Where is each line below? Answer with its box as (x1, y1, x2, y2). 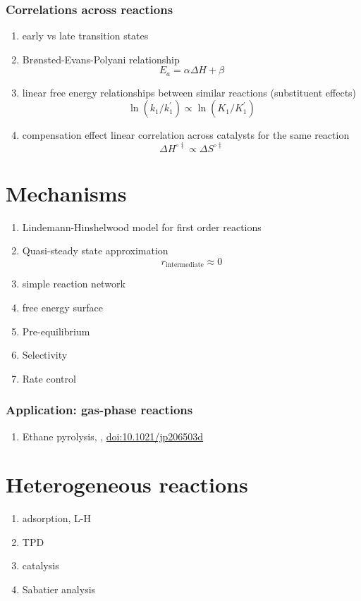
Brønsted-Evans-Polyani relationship (22, 51, 180, 66)
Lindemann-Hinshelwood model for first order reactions (22, 219, 262, 234)
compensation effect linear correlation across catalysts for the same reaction (22, 128, 350, 142)
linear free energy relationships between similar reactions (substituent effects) (22, 85, 357, 99)
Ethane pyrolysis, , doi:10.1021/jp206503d (22, 428, 204, 443)
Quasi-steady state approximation (22, 243, 169, 258)
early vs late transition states (22, 28, 149, 43)
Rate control (22, 371, 76, 385)
